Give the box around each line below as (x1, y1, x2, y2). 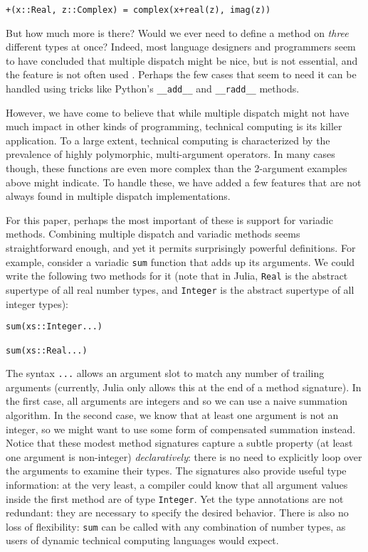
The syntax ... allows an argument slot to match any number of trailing (6, 366, 325, 381)
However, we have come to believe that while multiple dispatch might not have (6, 105, 349, 120)
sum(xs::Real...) (6, 345, 88, 356)
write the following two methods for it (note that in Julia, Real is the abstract (6, 268, 348, 283)
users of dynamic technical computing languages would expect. (6, 533, 279, 548)
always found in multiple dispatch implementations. (6, 189, 231, 203)
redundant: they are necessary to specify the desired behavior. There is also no (6, 505, 349, 520)
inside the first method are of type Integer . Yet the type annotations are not (6, 491, 344, 506)
